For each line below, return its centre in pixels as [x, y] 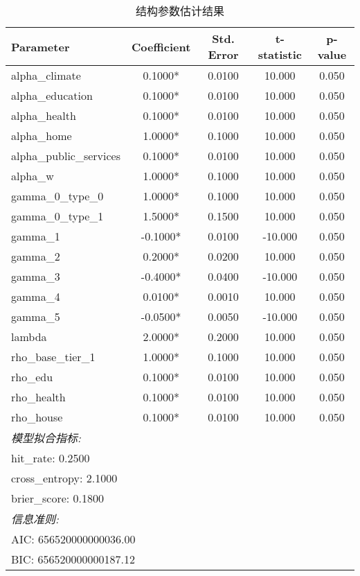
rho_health [38, 397]
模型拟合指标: [46, 438]
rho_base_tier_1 [53, 357]
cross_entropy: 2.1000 [64, 478]
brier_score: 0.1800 [58, 498]
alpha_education [52, 95]
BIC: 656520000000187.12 [73, 559]
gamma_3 [36, 276]
